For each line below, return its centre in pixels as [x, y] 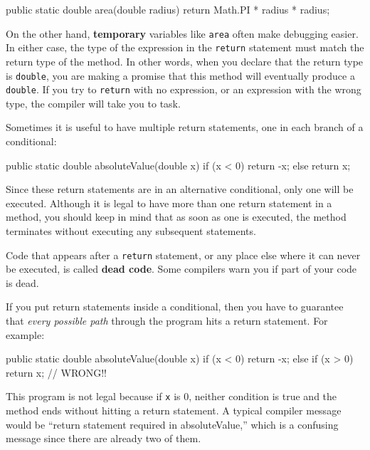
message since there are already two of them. [104, 438]
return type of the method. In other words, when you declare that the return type [185, 61]
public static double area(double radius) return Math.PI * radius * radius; [168, 9]
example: [25, 334]
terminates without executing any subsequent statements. [131, 230]
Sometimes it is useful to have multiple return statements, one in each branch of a [185, 127]
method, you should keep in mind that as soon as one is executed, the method [176, 217]
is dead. [22, 282]
